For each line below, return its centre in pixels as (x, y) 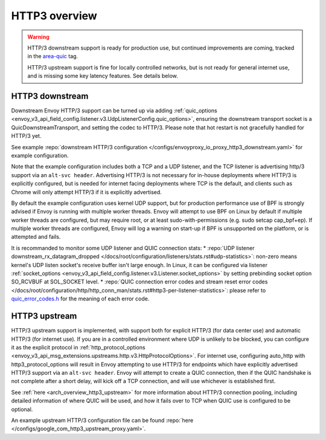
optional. (22, 409)
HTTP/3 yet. (26, 136)
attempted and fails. (36, 237)
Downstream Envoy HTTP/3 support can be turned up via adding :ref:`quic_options (114, 111)
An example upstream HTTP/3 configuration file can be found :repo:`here (102, 421)
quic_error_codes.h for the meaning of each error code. (80, 299)
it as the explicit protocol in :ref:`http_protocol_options (78, 347)
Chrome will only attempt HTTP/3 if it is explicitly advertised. (87, 192)
